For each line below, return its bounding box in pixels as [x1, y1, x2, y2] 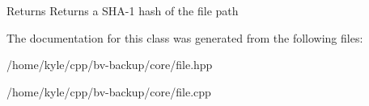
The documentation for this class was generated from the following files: [6, 29, 363, 46]
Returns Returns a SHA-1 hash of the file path [6, 2, 239, 18]
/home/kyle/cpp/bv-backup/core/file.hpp [6, 56, 213, 73]
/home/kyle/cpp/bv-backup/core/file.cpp [6, 83, 211, 100]
